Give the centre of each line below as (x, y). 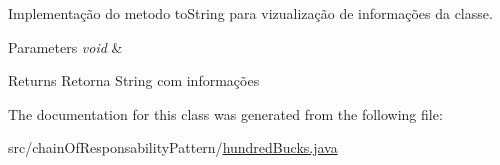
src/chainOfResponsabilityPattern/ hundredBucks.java (173, 147)
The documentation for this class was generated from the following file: (225, 113)
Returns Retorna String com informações (134, 80)
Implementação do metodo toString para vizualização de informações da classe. (250, 13)
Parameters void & (65, 46)
